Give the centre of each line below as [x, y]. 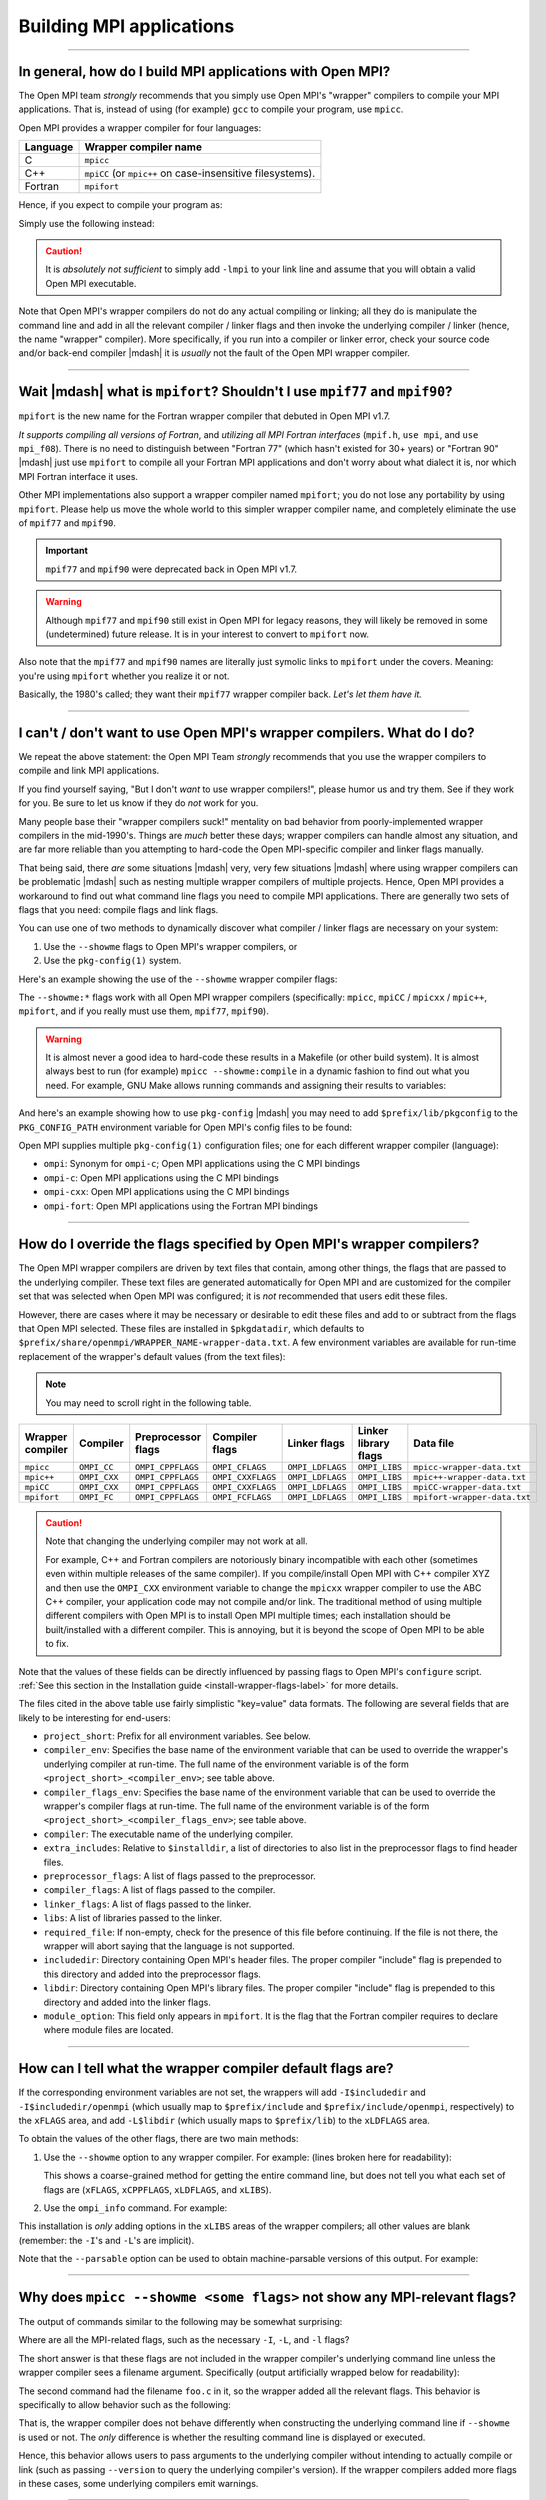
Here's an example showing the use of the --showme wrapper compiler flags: [178, 979]
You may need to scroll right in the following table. [148, 1402]
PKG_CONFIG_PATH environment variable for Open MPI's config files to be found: [185, 1127]
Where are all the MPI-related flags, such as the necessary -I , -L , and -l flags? [184, 2340]
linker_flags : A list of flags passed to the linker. [147, 1904]
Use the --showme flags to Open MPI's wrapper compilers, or [170, 946]
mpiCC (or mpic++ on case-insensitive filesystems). [200, 173]
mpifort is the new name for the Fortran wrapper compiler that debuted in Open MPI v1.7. [204, 416]
